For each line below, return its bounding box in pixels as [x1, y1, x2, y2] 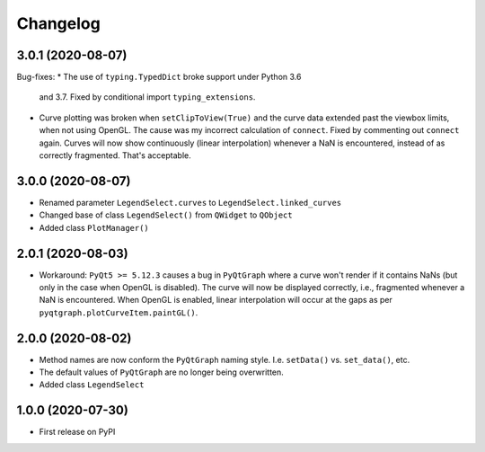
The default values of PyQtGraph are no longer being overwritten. [39, 367, 285, 377]
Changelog [16, 13, 101, 33]
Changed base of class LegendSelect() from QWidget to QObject [39, 209, 293, 220]
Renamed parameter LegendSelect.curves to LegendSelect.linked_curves [39, 197, 342, 208]
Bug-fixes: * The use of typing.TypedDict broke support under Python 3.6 [16, 72, 302, 83]
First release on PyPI [39, 427, 116, 438]
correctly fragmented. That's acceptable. [39, 150, 192, 161]
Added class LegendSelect [39, 379, 145, 390]
